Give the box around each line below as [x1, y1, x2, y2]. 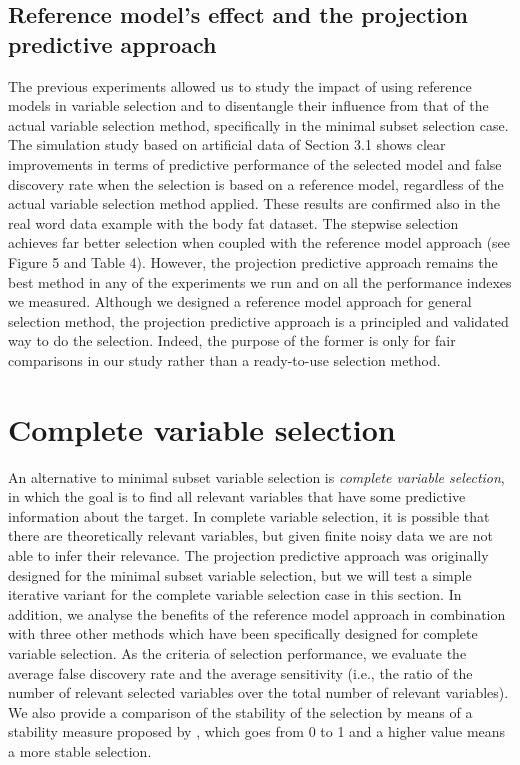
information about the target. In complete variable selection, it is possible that [8, 505, 490, 526]
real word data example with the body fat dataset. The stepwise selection [8, 212, 459, 233]
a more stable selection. [8, 740, 152, 761]
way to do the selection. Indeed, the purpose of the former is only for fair [8, 330, 456, 351]
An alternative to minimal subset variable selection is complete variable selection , [8, 466, 505, 487]
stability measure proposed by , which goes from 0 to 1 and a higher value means [8, 721, 506, 742]
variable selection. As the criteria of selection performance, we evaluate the [8, 642, 467, 663]
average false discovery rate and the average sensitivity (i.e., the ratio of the [8, 662, 473, 683]
